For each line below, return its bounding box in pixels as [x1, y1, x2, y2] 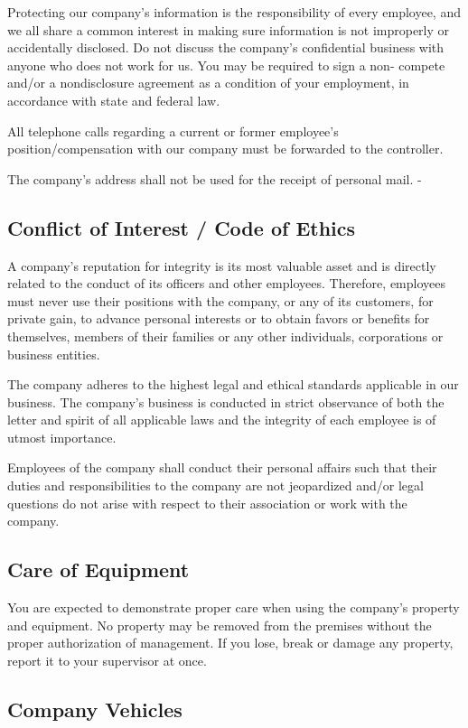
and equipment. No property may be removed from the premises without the [7, 615, 432, 634]
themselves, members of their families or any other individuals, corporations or [7, 326, 444, 345]
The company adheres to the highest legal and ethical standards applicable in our [7, 375, 459, 394]
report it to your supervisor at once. [7, 650, 207, 669]
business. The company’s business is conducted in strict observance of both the [7, 392, 445, 411]
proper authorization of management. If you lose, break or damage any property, [7, 633, 454, 652]
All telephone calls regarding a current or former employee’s [7, 121, 339, 140]
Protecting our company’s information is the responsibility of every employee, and [7, 3, 461, 21]
